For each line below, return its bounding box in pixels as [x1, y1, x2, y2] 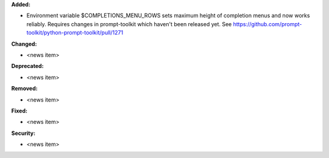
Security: [11, 129, 36, 137]
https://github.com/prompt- [233, 20, 302, 27]
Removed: [11, 85, 38, 92]
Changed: [11, 40, 37, 47]
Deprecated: [11, 63, 44, 70]
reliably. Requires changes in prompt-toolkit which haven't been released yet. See [26, 20, 232, 27]
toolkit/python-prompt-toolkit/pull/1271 [26, 29, 124, 36]
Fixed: [11, 107, 27, 114]
